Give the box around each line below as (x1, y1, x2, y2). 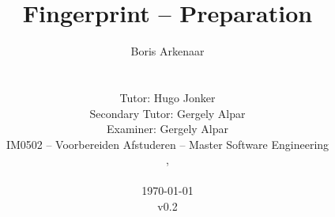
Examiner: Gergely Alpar (106, 120, 229, 137)
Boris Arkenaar (130, 43, 205, 59)
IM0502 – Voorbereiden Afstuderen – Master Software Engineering (6, 135, 329, 152)
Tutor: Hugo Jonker (119, 89, 216, 105)
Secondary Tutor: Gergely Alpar (89, 105, 246, 121)
